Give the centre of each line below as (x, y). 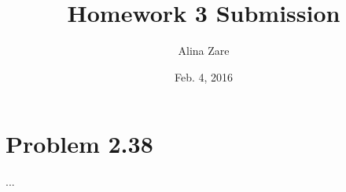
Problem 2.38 (79, 144)
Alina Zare (204, 51)
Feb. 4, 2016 (204, 76)
